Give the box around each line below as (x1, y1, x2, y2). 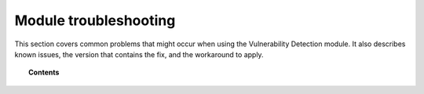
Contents (28, 67, 60, 78)
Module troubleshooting (14, 12, 176, 29)
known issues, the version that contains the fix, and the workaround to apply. (14, 49, 264, 59)
